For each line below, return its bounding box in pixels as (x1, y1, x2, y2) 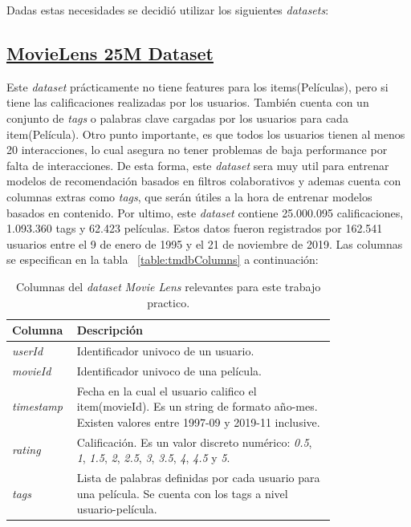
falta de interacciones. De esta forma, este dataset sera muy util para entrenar (6, 156, 389, 173)
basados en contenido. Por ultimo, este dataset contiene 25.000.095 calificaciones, (6, 204, 404, 221)
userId (12, 342, 43, 359)
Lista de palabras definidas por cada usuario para (76, 469, 320, 486)
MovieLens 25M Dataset (6, 40, 214, 65)
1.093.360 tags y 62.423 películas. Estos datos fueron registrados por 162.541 (6, 220, 383, 237)
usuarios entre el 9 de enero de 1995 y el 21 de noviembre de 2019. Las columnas (6, 235, 403, 252)
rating (12, 441, 41, 458)
